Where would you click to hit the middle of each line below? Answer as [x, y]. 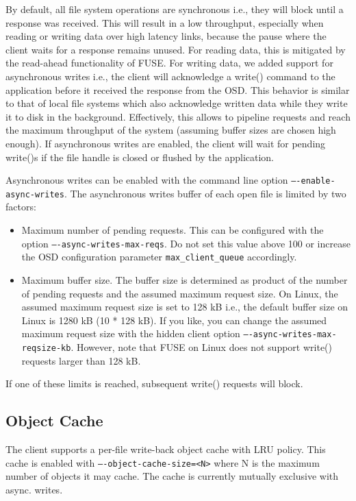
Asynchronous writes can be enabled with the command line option [147, 180]
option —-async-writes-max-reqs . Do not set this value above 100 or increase [186, 243]
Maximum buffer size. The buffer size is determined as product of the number [185, 279]
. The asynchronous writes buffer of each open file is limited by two [205, 193]
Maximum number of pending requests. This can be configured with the [173, 230]
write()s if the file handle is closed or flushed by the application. [140, 157]
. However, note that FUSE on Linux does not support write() [201, 346]
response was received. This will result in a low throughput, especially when [165, 22]
